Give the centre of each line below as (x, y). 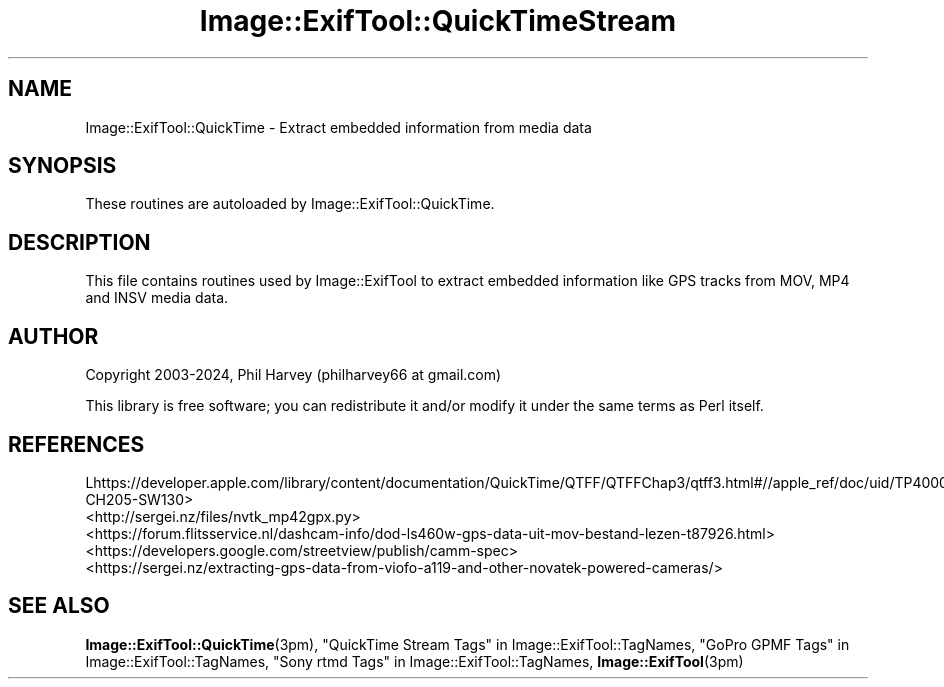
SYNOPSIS (62, 166)
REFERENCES (76, 444)
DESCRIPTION (79, 242)
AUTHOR (53, 336)
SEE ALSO (59, 606)
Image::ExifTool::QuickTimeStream (438, 21)
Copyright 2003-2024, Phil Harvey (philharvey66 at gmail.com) (293, 375)
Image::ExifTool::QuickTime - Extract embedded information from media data (338, 127)
